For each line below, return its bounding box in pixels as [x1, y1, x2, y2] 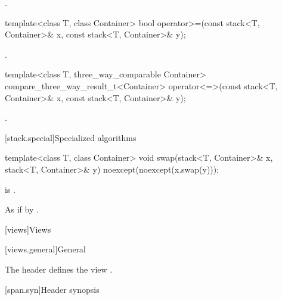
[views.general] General [5, 243, 86, 255]
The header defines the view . [5, 262, 113, 275]
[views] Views [5, 223, 51, 235]
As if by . [5, 203, 39, 215]
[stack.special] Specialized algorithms [5, 131, 137, 143]
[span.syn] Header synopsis [5, 283, 100, 295]
